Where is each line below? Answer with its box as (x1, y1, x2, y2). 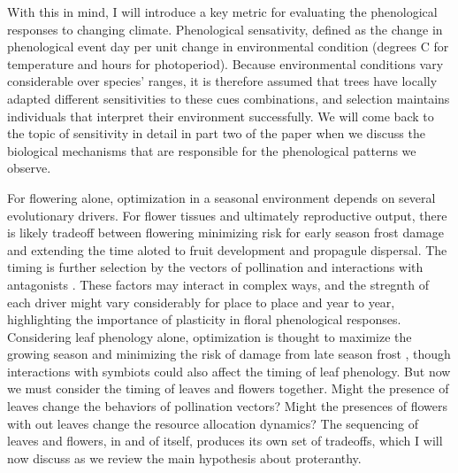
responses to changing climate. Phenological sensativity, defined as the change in (7, 19, 443, 38)
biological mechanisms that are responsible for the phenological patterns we (7, 141, 416, 159)
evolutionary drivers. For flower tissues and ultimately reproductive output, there (7, 205, 447, 224)
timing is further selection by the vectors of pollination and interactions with (7, 258, 424, 276)
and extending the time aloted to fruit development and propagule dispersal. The (7, 240, 447, 259)
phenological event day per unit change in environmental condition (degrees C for (7, 37, 449, 56)
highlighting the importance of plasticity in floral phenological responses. (7, 310, 401, 329)
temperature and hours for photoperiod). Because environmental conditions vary (7, 54, 444, 73)
